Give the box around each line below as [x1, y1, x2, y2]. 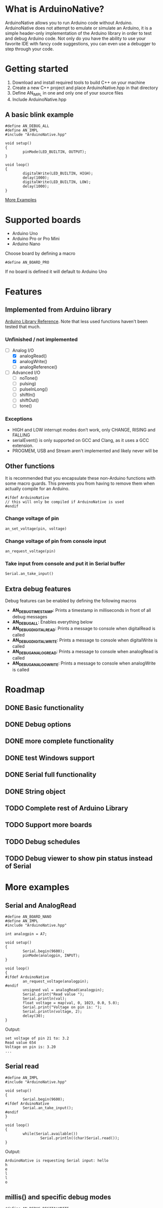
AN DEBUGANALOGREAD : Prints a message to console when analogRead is [12, 649, 158, 656]
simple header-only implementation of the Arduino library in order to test [5, 30, 152, 36]
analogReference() [19, 364, 57, 370]
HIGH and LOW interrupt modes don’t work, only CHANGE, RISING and [12, 427, 156, 433]
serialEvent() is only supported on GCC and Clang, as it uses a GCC [12, 437, 149, 443]
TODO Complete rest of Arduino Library [5, 804, 129, 812]
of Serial [5, 862, 31, 871]
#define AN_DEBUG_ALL [5, 124, 50, 129]
